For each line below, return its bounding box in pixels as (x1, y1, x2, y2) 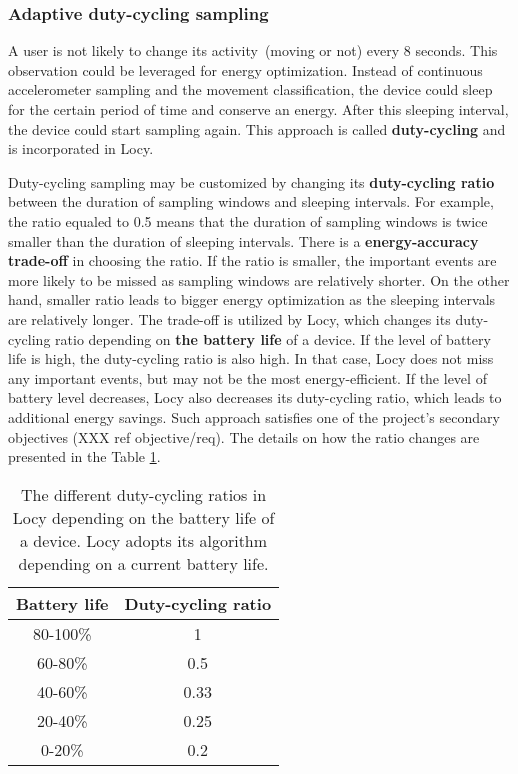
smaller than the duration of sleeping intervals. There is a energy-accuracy (8, 230, 479, 251)
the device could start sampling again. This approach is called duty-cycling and (8, 118, 506, 139)
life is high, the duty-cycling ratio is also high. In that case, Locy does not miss (8, 348, 494, 369)
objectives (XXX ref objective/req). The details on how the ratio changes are (8, 426, 480, 447)
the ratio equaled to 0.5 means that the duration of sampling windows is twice (8, 210, 488, 231)
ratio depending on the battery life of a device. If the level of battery (55, 328, 491, 349)
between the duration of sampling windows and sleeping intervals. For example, (8, 191, 494, 212)
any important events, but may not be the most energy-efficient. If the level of (8, 367, 487, 388)
